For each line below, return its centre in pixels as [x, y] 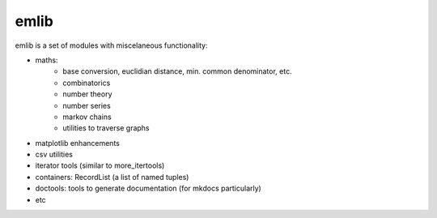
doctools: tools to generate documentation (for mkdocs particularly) [148, 188]
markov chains [87, 117]
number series [87, 105]
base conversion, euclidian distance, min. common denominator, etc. [177, 71]
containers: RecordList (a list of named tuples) [112, 177]
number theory [87, 94]
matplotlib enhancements [78, 143]
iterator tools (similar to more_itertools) [100, 165]
